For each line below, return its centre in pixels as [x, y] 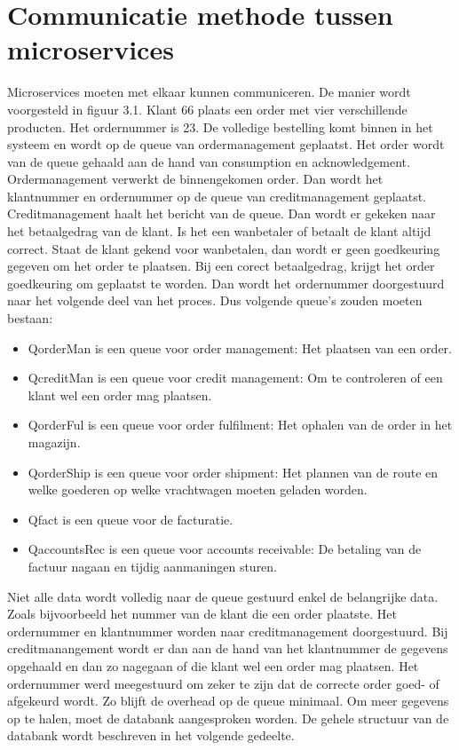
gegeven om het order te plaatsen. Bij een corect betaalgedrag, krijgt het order [221, 266]
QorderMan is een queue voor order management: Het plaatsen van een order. [240, 347]
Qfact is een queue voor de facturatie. [131, 519]
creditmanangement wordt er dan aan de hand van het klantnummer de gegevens [228, 648]
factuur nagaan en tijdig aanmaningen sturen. [153, 566]
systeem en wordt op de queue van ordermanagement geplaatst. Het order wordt [226, 144]
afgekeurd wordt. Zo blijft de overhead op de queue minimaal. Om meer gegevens [228, 701]
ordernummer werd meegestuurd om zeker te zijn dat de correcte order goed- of [223, 683]
